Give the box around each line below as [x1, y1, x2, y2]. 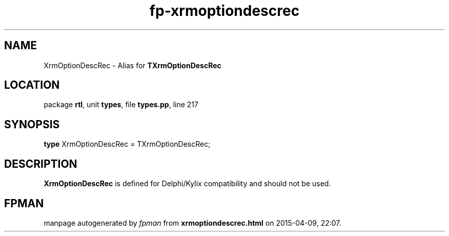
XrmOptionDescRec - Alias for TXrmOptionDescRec [44, 61, 221, 70]
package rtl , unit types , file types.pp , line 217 [44, 100, 198, 109]
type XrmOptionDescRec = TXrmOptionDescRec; [44, 140, 211, 149]
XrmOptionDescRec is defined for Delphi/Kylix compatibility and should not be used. [44, 179, 331, 188]
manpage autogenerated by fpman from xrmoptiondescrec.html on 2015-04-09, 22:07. [44, 218, 341, 227]
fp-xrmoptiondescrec [149, 2, 300, 19]
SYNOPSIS [4, 117, 60, 131]
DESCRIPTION [4, 157, 77, 170]
